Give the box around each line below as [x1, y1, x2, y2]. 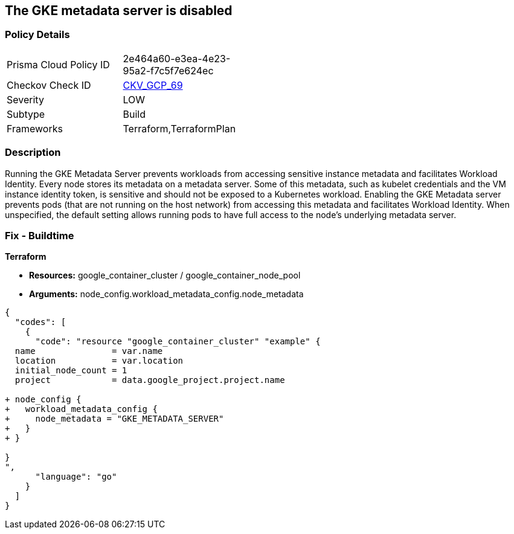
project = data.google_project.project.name [14, 375, 285, 385]
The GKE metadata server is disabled [5, 3, 233, 18]
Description [5, 146, 61, 159]
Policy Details [5, 28, 70, 41]
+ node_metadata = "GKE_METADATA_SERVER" [5, 414, 224, 424]
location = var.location [14, 356, 184, 366]
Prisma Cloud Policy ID [7, 58, 110, 71]
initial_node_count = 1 [14, 365, 127, 376]
